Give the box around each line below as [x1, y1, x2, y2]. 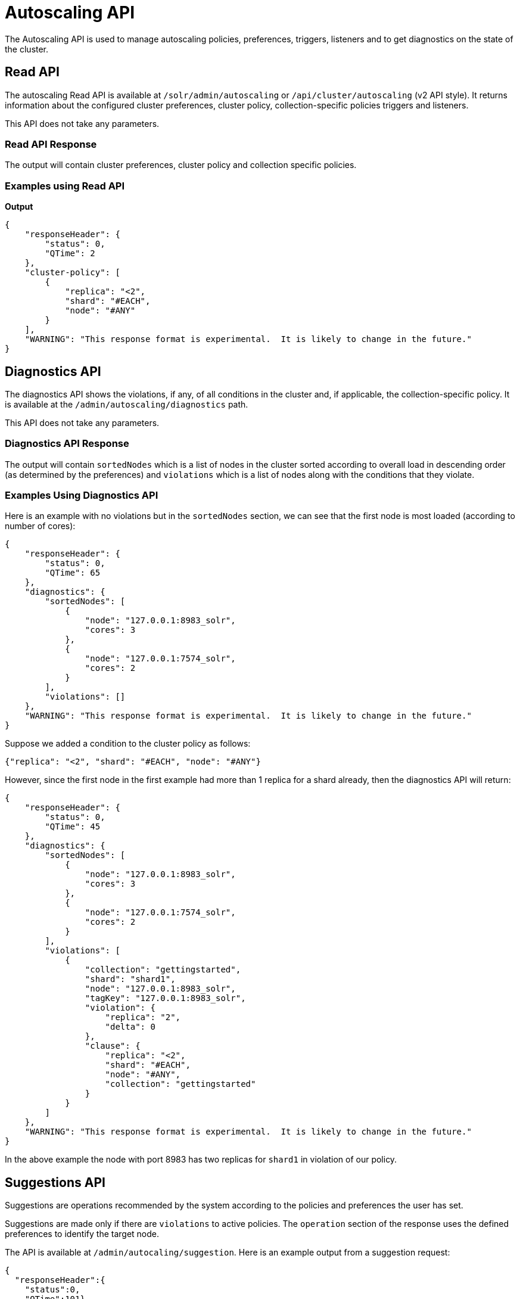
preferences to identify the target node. [5, 1229, 159, 1239]
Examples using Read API [5, 179, 125, 192]
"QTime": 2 [45, 248, 95, 259]
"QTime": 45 [45, 822, 101, 832]
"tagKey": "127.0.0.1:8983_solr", [85, 993, 246, 1003]
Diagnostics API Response [5, 437, 129, 450]
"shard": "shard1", [85, 974, 176, 984]
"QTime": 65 [45, 568, 101, 578]
